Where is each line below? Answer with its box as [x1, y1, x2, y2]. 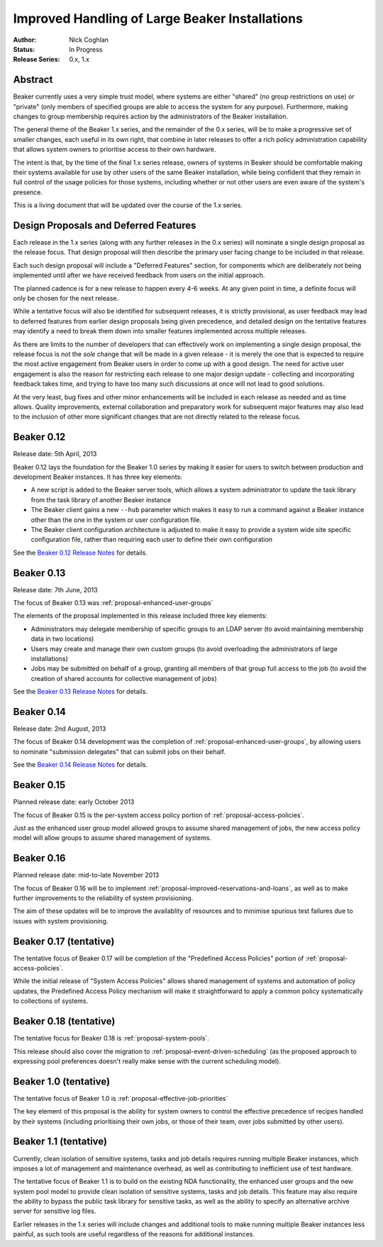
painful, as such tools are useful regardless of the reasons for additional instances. [13, 1230, 255, 1238]
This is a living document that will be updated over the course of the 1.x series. [13, 201, 243, 209]
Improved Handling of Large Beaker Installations [13, 11, 303, 26]
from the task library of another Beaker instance [30, 495, 172, 504]
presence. [13, 188, 43, 196]
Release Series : [13, 55, 60, 64]
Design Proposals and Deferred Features [13, 219, 196, 231]
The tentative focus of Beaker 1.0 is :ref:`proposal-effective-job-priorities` [13, 1094, 228, 1102]
